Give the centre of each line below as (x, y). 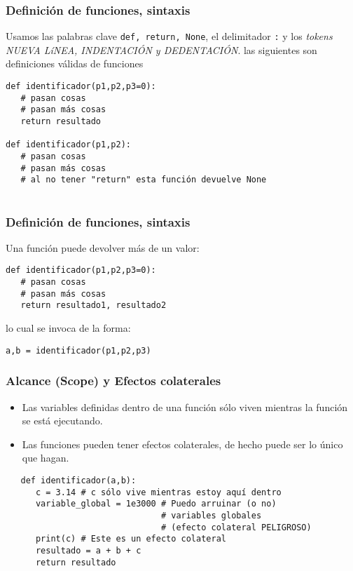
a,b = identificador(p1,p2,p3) (78, 350)
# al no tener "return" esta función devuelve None (144, 180)
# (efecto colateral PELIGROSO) (236, 527)
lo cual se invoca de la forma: (68, 328)
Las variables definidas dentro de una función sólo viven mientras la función (185, 407)
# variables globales (211, 515)
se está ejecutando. (62, 421)
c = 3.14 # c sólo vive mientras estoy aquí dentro (158, 492)
